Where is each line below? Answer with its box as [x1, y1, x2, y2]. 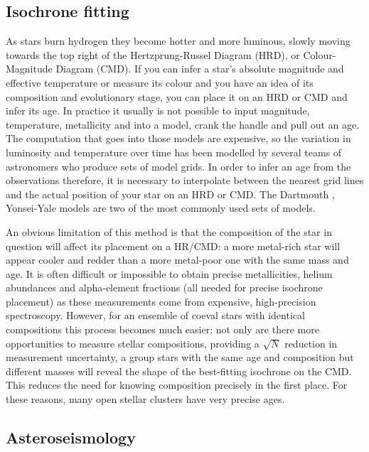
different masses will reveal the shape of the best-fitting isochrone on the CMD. [6, 363, 352, 378]
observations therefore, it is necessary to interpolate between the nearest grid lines [6, 173, 364, 188]
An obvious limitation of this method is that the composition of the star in [6, 224, 332, 239]
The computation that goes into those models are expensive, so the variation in [6, 131, 351, 146]
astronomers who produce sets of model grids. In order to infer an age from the [6, 158, 351, 173]
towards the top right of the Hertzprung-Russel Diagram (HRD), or [6, 47, 300, 62]
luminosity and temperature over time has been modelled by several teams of [6, 144, 342, 159]
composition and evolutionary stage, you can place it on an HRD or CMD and [6, 89, 348, 104]
